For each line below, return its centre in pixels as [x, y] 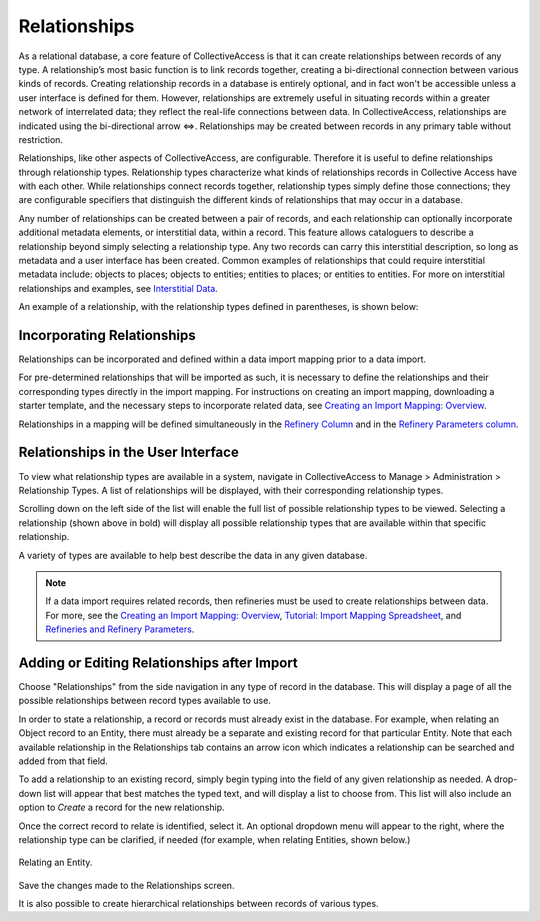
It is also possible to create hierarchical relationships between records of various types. [198, 904]
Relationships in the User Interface [128, 452]
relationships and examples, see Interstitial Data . [118, 288]
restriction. [41, 139]
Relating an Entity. [55, 862]
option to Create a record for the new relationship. [121, 807]
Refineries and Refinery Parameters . [120, 629]
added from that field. [63, 761]
